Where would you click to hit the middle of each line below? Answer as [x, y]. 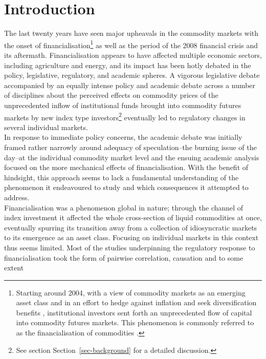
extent [14, 268]
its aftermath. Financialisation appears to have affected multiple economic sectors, [133, 55]
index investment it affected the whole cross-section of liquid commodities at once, [133, 217]
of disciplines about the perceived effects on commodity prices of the [111, 95]
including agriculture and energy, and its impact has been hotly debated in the [128, 65]
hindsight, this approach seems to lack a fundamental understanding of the [121, 177]
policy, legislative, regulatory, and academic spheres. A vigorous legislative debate [132, 75]
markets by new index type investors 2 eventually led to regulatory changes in [125, 116]
